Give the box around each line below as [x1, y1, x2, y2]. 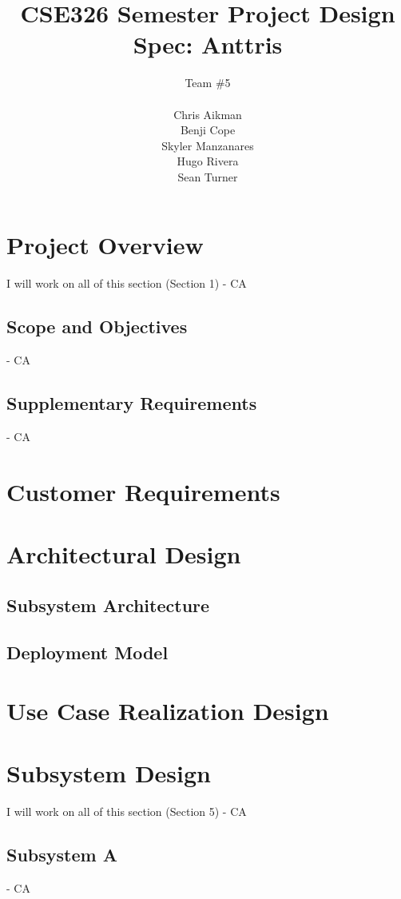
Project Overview [6, 229, 204, 261]
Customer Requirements [6, 475, 280, 507]
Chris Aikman [173, 105, 242, 122]
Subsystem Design [6, 757, 212, 790]
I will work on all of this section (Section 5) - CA [6, 803, 247, 820]
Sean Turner [177, 168, 238, 185]
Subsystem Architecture [6, 592, 210, 617]
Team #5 [185, 74, 231, 91]
